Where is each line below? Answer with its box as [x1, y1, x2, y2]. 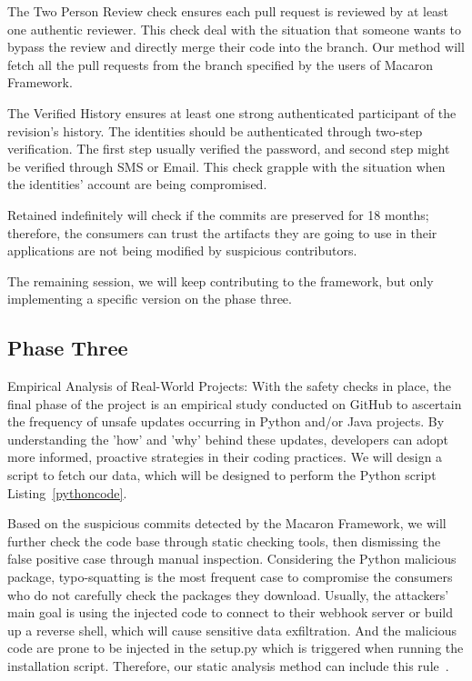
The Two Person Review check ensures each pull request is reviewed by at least [7, 2, 449, 20]
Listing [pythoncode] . [7, 483, 127, 502]
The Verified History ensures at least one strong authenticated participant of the [7, 103, 457, 122]
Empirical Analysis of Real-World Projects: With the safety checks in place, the [7, 376, 451, 396]
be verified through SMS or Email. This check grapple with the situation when [7, 156, 446, 175]
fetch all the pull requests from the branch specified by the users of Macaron [7, 55, 434, 74]
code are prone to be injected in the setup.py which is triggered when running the [7, 638, 464, 657]
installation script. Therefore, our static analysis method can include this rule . [7, 656, 449, 676]
